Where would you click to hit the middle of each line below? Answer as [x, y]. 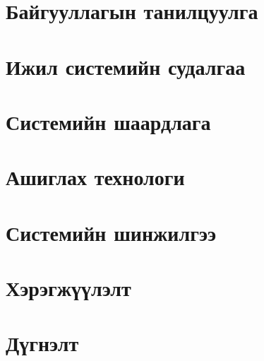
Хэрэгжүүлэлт [68, 288]
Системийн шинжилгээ [111, 232]
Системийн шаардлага [108, 121]
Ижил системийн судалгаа [126, 66]
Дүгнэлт [42, 343]
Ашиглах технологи [95, 177]
